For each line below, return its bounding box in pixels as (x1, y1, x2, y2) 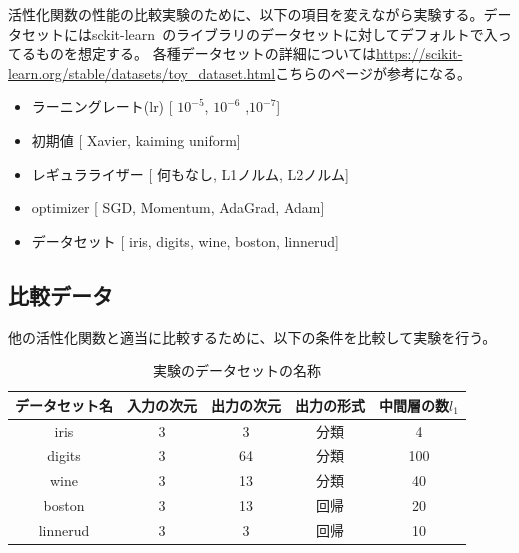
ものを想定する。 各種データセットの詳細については (35, 43, 376, 64)
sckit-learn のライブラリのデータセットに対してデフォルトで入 (91, 23, 498, 44)
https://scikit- (375, 43, 463, 64)
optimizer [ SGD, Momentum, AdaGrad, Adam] (31, 197, 325, 218)
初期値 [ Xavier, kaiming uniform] (31, 129, 241, 150)
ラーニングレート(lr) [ (31, 96, 173, 117)
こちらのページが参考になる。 (275, 62, 471, 83)
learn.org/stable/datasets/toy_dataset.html (8, 62, 276, 83)
